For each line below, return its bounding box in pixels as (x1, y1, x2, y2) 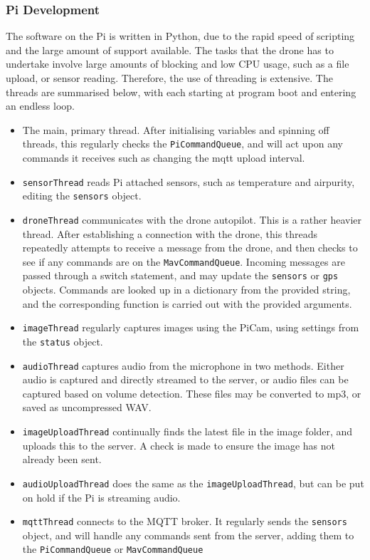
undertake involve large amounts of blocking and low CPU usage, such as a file (6, 56, 349, 71)
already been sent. (22, 452, 102, 467)
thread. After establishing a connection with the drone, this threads (22, 226, 318, 241)
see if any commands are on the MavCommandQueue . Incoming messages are (22, 254, 345, 269)
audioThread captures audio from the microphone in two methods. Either (22, 358, 344, 373)
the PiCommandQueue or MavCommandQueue (22, 541, 203, 556)
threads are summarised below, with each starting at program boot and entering (6, 84, 356, 99)
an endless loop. (6, 98, 75, 113)
